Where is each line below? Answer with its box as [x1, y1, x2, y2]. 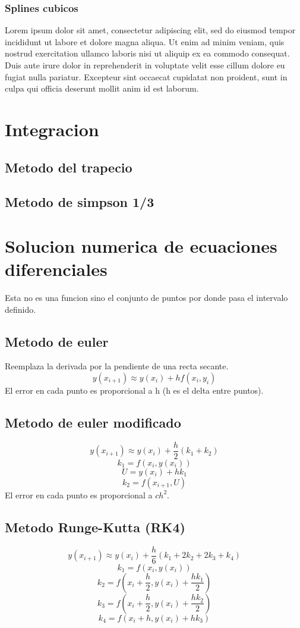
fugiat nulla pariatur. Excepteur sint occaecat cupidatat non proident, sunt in [5, 70, 288, 83]
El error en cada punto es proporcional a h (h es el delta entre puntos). [5, 384, 264, 397]
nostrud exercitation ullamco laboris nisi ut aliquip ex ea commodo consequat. [5, 47, 290, 59]
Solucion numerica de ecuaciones [5, 233, 277, 258]
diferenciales [5, 257, 108, 281]
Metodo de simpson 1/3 [5, 193, 154, 211]
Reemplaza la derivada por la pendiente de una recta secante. [5, 360, 229, 372]
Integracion [5, 117, 99, 141]
